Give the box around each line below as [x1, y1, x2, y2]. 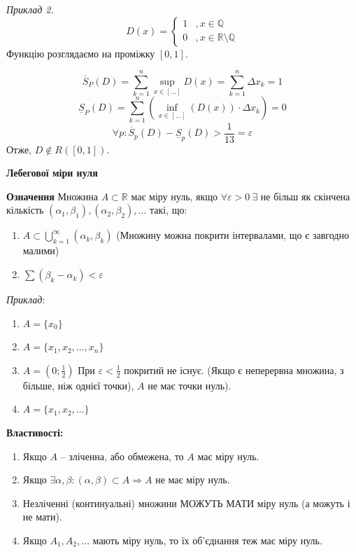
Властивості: [6, 425, 64, 440]
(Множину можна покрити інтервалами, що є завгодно [116, 228, 349, 242]
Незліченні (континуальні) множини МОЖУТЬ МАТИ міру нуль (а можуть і [22, 495, 350, 510]
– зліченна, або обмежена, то [60, 448, 184, 463]
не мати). [22, 509, 62, 524]
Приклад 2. [6, 2, 54, 16]
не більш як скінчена [260, 188, 350, 203]
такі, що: [149, 202, 187, 217]
